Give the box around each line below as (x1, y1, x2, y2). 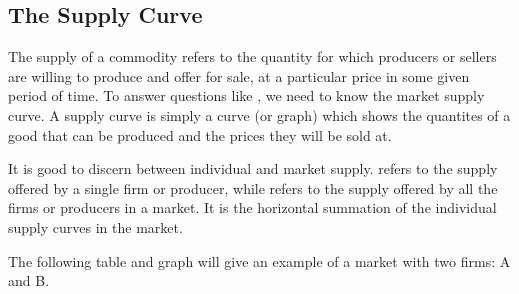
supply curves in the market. (8, 216, 183, 237)
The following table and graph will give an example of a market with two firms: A (8, 250, 511, 271)
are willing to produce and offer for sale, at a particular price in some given (8, 65, 470, 86)
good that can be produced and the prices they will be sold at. (8, 124, 392, 145)
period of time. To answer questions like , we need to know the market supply (8, 85, 485, 106)
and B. (8, 270, 50, 291)
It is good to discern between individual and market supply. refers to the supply (8, 158, 498, 179)
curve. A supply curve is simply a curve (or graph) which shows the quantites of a (8, 104, 511, 125)
